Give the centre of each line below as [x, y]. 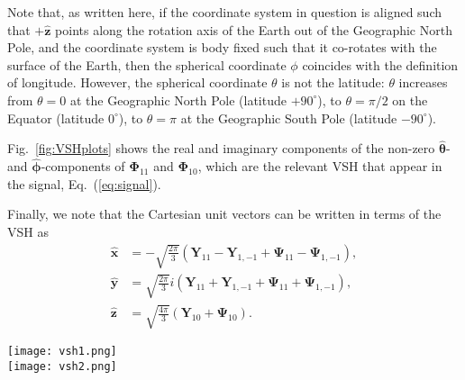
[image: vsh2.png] [62, 366]
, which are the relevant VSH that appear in [320, 166]
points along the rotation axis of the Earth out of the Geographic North [254, 29]
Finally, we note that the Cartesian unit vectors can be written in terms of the [224, 214]
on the [410, 100]
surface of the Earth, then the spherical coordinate [147, 64]
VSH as [28, 231]
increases [423, 82]
